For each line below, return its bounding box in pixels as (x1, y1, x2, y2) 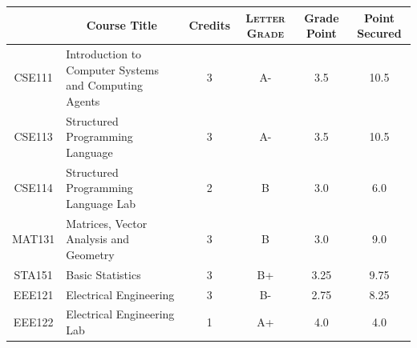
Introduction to (66, 45, 142, 62)
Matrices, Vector (66, 214, 148, 231)
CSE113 (14, 128, 53, 145)
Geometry (66, 246, 115, 262)
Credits (188, 17, 231, 34)
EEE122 (13, 314, 54, 330)
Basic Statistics (66, 266, 141, 282)
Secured (357, 25, 402, 42)
